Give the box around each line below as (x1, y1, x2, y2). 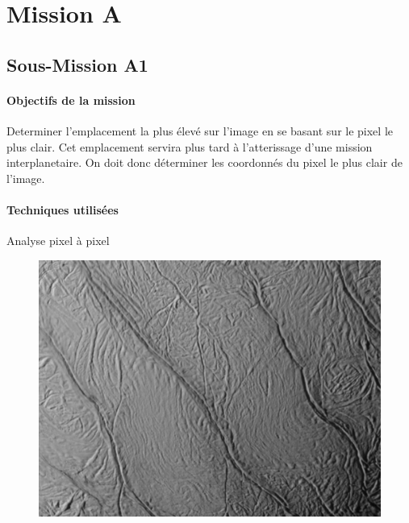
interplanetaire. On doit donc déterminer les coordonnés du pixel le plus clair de (6, 154, 403, 171)
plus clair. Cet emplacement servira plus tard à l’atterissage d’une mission (6, 138, 373, 155)
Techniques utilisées (6, 201, 119, 218)
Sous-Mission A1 (6, 52, 148, 77)
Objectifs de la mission (6, 91, 136, 108)
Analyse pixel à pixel (6, 232, 110, 249)
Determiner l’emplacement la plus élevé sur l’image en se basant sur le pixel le (6, 122, 393, 139)
